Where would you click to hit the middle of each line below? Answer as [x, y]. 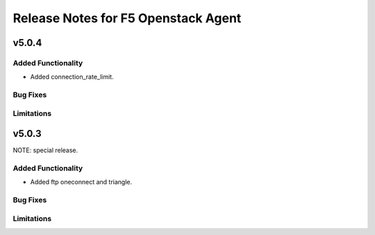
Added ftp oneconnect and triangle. [81, 182]
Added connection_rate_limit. [72, 77]
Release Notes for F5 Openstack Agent [127, 18]
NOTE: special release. [45, 150]
